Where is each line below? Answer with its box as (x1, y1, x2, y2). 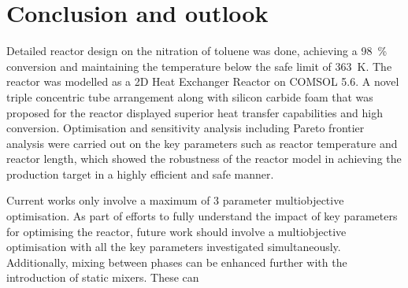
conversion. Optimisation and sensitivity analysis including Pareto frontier (6, 120, 365, 136)
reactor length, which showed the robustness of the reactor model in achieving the (6, 150, 402, 167)
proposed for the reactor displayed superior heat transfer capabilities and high (6, 104, 383, 120)
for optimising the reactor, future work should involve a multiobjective (6, 223, 347, 239)
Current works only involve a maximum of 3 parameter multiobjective (6, 192, 344, 209)
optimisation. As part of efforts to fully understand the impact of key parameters (6, 208, 398, 224)
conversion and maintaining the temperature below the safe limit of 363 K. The (6, 57, 392, 74)
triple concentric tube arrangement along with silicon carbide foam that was (6, 88, 373, 105)
